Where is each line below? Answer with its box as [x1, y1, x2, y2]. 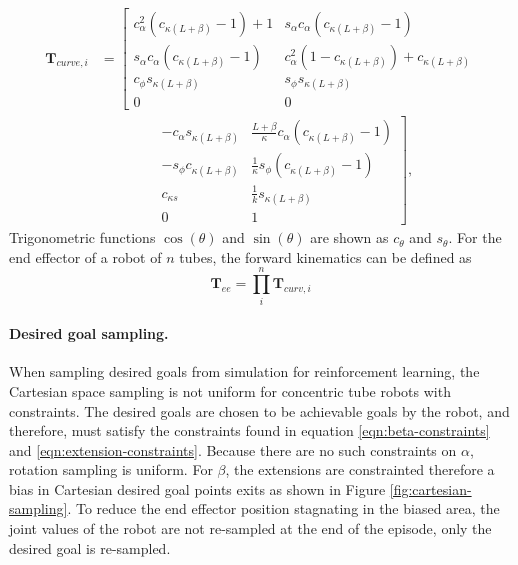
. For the [448, 227, 502, 248]
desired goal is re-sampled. [9, 537, 171, 558]
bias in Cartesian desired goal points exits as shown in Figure [9, 478, 386, 499]
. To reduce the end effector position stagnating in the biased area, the [67, 498, 500, 519]
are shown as [310, 227, 389, 248]
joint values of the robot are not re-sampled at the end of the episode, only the [9, 518, 492, 539]
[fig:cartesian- [389, 478, 472, 499]
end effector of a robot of [9, 246, 162, 267]
